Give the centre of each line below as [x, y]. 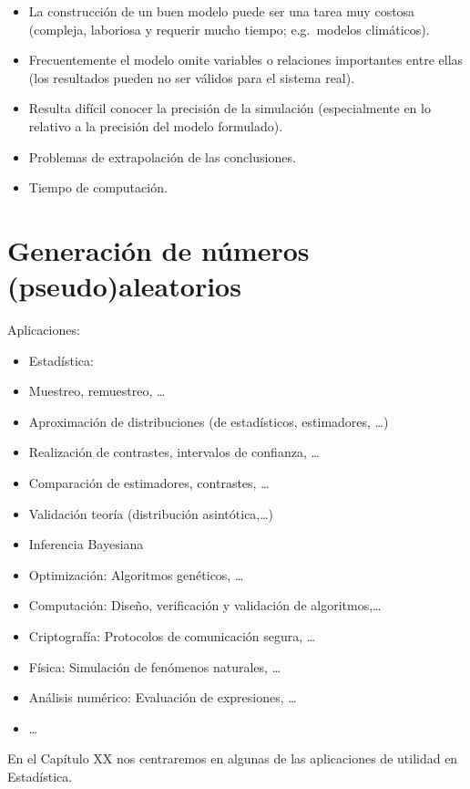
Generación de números [158, 249]
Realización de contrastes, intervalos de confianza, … [174, 452]
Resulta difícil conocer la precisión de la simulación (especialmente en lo [230, 108]
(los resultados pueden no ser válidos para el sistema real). [192, 77]
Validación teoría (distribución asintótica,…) [151, 513]
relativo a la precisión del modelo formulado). [156, 125]
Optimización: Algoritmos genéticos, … [136, 574]
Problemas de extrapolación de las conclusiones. [162, 156]
